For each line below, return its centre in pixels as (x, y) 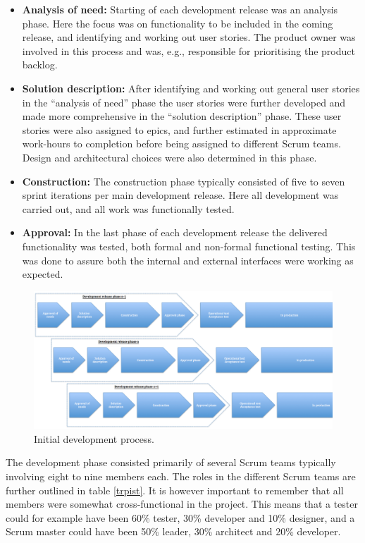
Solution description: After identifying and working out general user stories (191, 88)
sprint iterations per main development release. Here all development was (180, 195)
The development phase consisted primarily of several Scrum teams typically (171, 462)
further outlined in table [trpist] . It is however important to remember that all (175, 490)
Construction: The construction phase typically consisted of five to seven (184, 181)
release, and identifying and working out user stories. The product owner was (189, 37)
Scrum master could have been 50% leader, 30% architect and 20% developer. (173, 531)
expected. (43, 274)
